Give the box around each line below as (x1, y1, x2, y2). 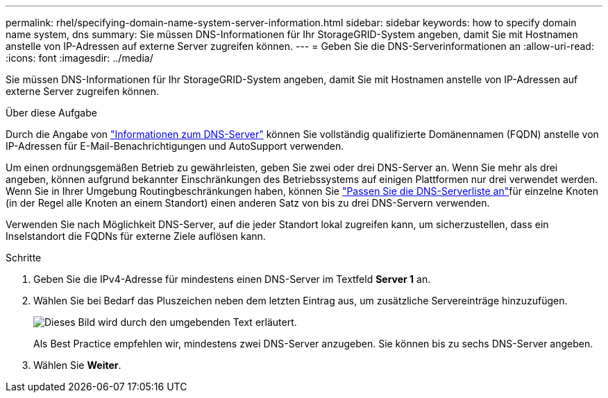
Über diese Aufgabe (6, 107, 97, 119)
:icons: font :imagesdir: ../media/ (6, 52, 153, 64)
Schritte (6, 252, 42, 263)
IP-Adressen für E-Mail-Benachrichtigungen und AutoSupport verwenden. (6, 140, 344, 152)
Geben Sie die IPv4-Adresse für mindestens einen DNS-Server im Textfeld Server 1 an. (33, 273, 431, 285)
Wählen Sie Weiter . (33, 359, 121, 371)
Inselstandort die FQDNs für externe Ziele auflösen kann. (6, 230, 266, 242)
